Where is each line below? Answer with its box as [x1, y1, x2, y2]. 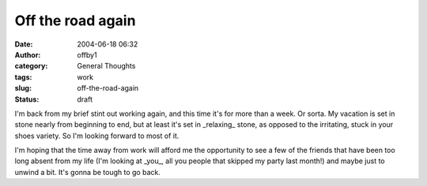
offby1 [77, 50, 98, 59]
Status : [14, 95, 40, 104]
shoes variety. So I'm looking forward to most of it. [14, 131, 179, 140]
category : [14, 61, 48, 71]
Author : [14, 50, 41, 59]
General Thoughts [77, 61, 136, 71]
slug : [14, 84, 32, 93]
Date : [14, 39, 33, 49]
